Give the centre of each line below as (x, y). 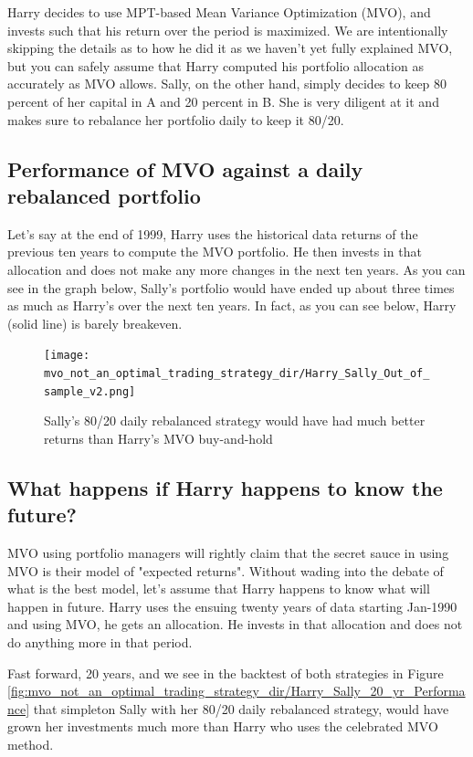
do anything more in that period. (100, 642)
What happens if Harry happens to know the (225, 487)
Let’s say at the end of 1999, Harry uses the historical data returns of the (213, 233)
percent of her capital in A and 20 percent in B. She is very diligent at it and (223, 101)
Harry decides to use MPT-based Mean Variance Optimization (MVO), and (219, 12)
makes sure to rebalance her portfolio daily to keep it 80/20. (176, 119)
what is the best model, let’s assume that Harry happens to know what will (219, 589)
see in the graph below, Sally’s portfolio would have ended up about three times (231, 287)
